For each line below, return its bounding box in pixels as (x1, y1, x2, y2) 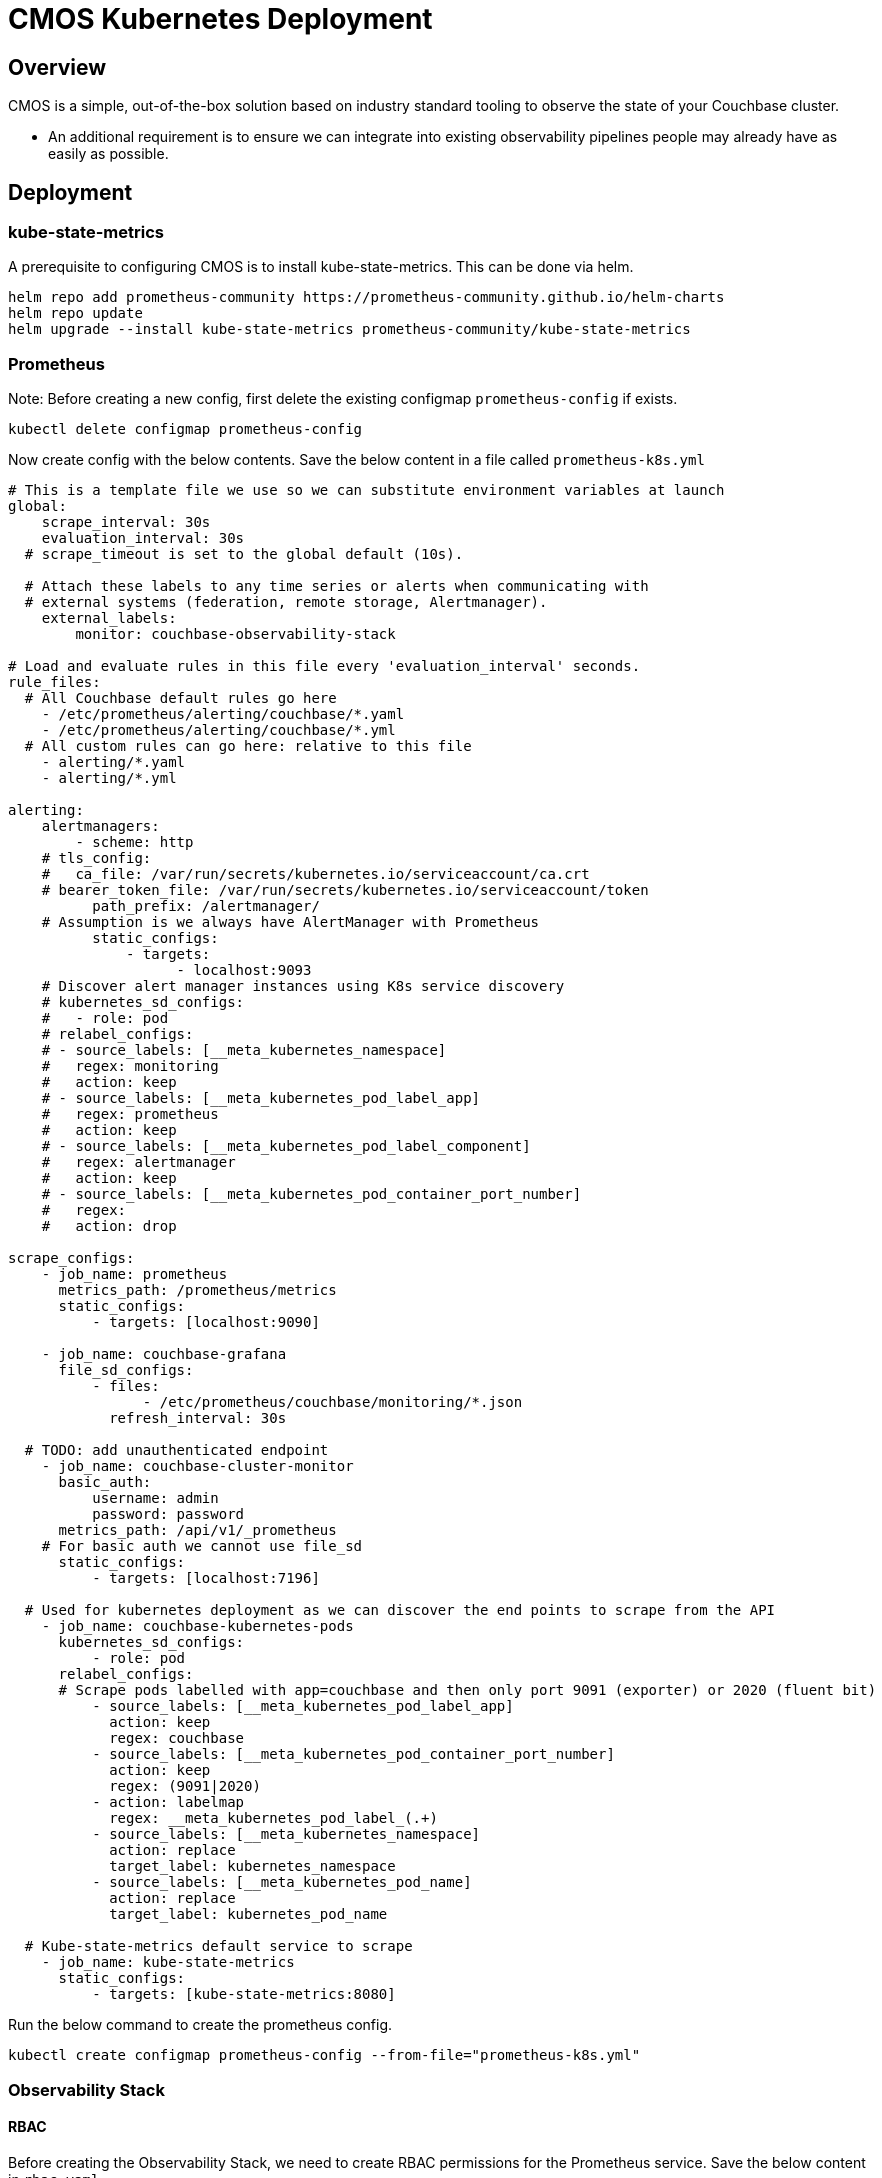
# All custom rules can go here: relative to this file (24, 738, 472, 755)
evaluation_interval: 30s (41, 530, 245, 547)
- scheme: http (75, 834, 194, 851)
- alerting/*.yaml (41, 754, 186, 771)
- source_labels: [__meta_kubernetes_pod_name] (92, 1874, 472, 1891)
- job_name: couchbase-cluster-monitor (41, 1458, 354, 1475)
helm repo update (8, 305, 143, 322)
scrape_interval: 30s (41, 514, 211, 531)
